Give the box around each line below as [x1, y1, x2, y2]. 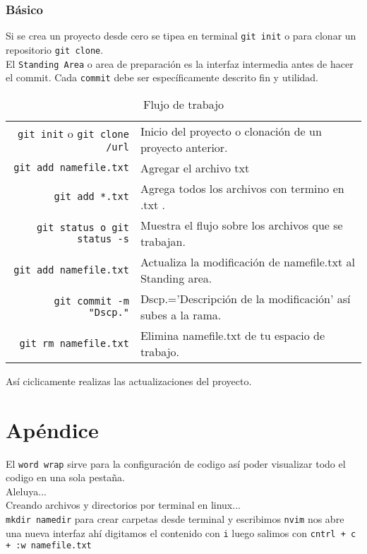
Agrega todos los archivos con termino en [140, 179, 344, 196]
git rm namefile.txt [19, 337, 129, 349]
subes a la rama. [140, 306, 222, 323]
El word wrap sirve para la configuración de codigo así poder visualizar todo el [6, 456, 346, 471]
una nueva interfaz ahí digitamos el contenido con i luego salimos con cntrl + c [6, 525, 356, 540]
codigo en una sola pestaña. [6, 470, 125, 485]
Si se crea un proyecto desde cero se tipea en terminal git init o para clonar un [6, 28, 356, 43]
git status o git [36, 221, 129, 233]
